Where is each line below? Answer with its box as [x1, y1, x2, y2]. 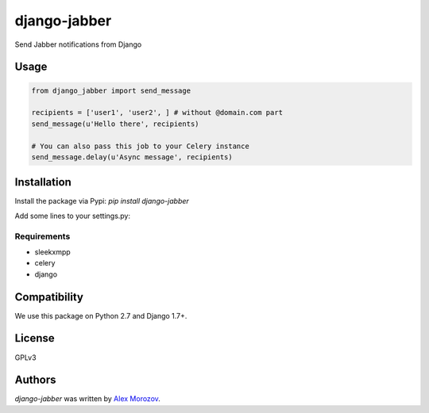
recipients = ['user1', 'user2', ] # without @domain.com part [31, 108, 284, 117]
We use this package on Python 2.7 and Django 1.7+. [14, 311, 187, 320]
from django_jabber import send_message [31, 86, 191, 95]
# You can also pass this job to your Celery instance [31, 141, 249, 151]
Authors [14, 373, 56, 387]
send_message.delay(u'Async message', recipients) [31, 152, 234, 162]
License [14, 331, 55, 345]
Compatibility [14, 290, 83, 304]
